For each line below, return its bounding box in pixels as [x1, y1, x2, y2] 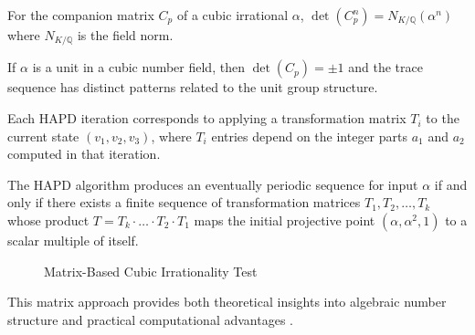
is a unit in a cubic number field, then [32, 58, 245, 77]
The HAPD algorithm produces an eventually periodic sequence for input [7, 174, 418, 194]
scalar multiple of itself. [7, 231, 139, 250]
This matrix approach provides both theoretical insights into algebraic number [7, 292, 447, 311]
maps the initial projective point [194, 211, 375, 230]
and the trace [348, 58, 423, 77]
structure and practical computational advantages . [7, 309, 293, 329]
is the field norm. [77, 26, 174, 44]
